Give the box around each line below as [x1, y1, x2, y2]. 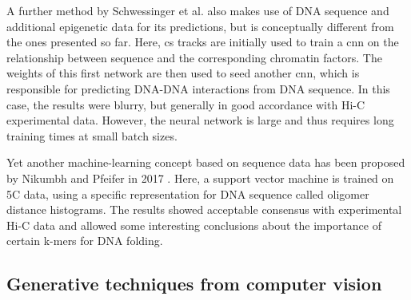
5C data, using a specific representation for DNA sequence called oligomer [6, 185, 369, 202]
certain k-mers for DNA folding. [6, 232, 163, 249]
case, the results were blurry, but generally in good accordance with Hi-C [6, 96, 365, 112]
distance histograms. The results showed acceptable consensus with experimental [6, 201, 402, 218]
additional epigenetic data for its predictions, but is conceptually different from [6, 18, 394, 34]
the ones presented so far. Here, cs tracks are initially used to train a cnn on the [6, 34, 399, 50]
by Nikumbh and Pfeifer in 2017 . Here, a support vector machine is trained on [6, 169, 394, 186]
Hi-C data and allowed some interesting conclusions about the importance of [6, 216, 381, 233]
